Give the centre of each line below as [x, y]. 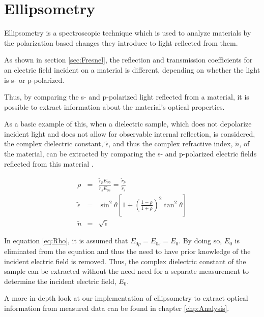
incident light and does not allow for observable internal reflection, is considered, [130, 133]
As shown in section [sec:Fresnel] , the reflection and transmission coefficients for [128, 60]
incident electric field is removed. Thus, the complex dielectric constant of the [125, 261]
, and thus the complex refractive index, [170, 144]
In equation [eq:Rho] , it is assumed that [66, 241]
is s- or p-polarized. [34, 80]
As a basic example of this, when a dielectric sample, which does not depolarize [128, 124]
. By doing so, [200, 241]
